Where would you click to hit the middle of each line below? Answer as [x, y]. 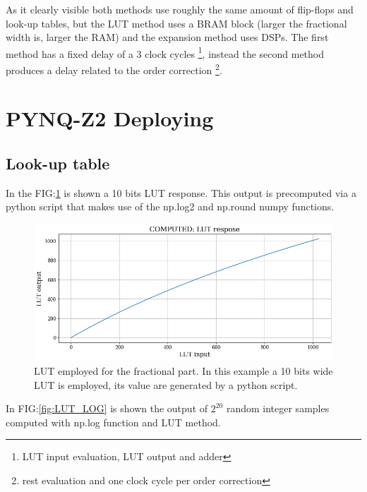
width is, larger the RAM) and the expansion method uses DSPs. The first [167, 37]
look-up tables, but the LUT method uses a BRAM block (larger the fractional [176, 23]
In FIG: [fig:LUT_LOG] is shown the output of [107, 408]
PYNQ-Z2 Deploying [110, 118]
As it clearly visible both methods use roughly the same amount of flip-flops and [180, 9]
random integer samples [278, 408]
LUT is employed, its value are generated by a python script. [166, 384]
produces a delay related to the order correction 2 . [114, 69]
